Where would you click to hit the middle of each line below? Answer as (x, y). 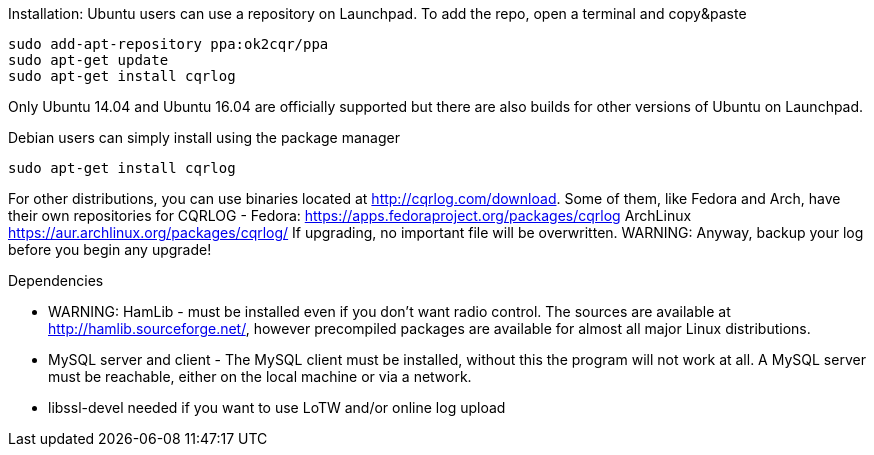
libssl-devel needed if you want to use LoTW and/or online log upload (277, 407)
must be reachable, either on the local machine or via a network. (260, 376)
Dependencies (56, 280)
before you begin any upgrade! (110, 249)
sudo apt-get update (88, 60)
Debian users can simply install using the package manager (204, 137)
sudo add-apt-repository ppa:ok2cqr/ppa (168, 44)
